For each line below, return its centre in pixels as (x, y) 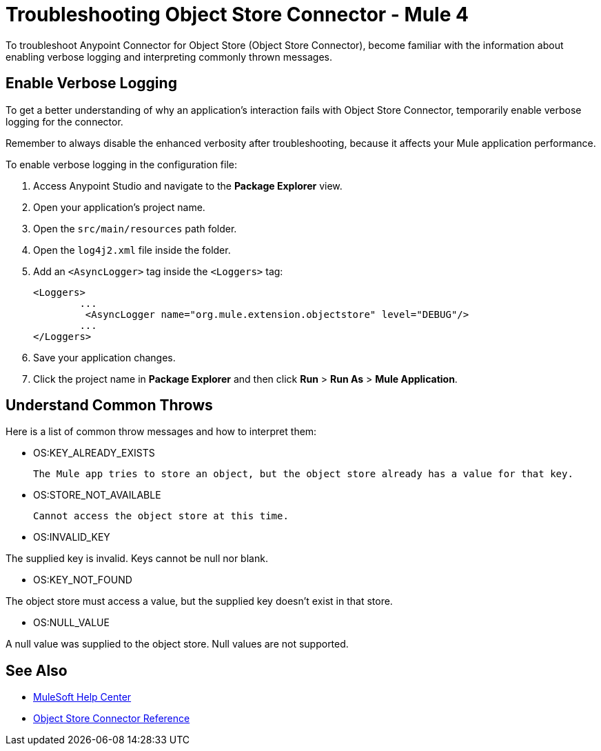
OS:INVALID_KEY (72, 537)
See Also (37, 670)
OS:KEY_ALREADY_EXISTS (94, 453)
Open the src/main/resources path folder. (135, 228)
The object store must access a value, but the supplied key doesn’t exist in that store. (199, 601)
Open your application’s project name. (119, 207)
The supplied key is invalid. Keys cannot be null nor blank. (137, 559)
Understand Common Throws (109, 405)
